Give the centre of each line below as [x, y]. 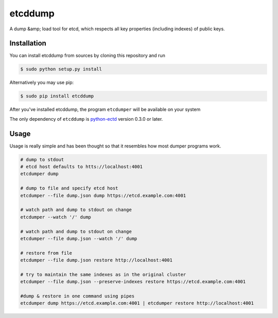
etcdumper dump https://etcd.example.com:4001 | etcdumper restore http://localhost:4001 [137, 303]
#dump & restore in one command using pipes [77, 296]
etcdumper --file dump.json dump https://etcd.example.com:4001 [103, 195]
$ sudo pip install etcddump [57, 96]
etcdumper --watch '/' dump [56, 217]
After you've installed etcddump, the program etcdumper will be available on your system [105, 109]
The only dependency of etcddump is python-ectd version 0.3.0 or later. [86, 119]
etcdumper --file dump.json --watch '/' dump [79, 238]
